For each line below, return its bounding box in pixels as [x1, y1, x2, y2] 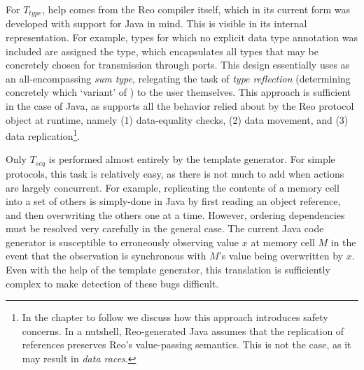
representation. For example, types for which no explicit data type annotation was [6, 30, 358, 45]
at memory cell [251, 234, 315, 249]
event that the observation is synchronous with [6, 248, 206, 263]
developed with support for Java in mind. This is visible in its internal [6, 16, 307, 31]
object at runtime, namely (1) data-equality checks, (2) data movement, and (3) [6, 112, 349, 127]
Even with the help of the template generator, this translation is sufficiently [6, 262, 330, 277]
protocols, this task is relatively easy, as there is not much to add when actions [6, 166, 344, 180]
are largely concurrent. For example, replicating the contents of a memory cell [6, 180, 339, 194]
